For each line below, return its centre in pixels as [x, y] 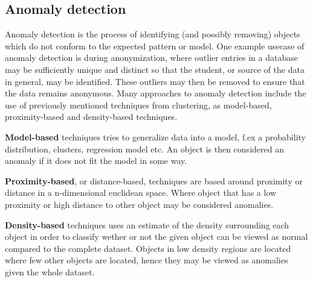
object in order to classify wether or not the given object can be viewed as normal [156, 237]
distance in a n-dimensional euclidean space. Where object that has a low [141, 193]
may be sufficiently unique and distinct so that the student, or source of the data [155, 69]
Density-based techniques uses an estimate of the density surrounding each [147, 224]
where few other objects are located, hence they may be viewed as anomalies [147, 260]
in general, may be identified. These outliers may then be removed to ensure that [155, 81]
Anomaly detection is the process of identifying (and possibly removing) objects [153, 34]
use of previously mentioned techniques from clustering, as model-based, [138, 105]
